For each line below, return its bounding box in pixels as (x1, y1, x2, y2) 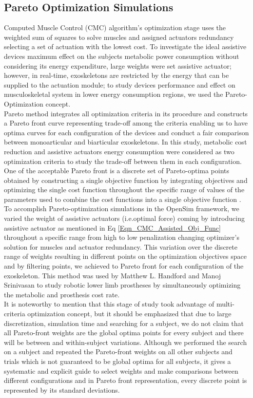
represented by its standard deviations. (4, 384, 120, 395)
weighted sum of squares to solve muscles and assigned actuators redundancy (4, 32, 234, 42)
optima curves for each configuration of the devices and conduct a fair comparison (4, 127, 249, 137)
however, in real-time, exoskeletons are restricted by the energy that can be (4, 70, 229, 80)
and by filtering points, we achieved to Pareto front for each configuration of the (4, 261, 244, 271)
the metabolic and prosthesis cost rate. (4, 289, 120, 299)
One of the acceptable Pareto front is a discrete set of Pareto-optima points (4, 165, 230, 176)
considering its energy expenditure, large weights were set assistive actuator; (4, 60, 232, 71)
